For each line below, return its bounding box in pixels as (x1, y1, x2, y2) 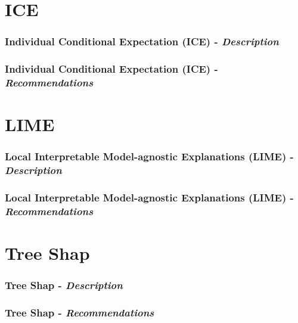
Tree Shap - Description (5, 278, 123, 293)
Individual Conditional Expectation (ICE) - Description (5, 34, 279, 49)
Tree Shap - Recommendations (5, 305, 154, 320)
